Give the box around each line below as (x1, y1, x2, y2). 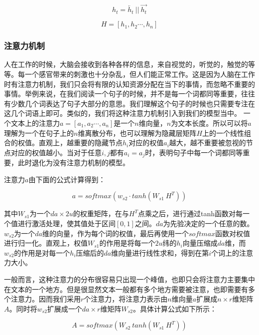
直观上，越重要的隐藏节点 (38, 137, 123, 148)
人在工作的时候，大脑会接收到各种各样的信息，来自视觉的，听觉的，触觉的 (4, 59, 248, 69)
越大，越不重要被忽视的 (169, 137, 246, 148)
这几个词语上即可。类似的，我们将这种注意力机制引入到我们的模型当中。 (4, 108, 241, 118)
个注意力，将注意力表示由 (84, 294, 168, 304)
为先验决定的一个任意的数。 (163, 218, 254, 229)
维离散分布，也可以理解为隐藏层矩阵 (78, 127, 197, 138)
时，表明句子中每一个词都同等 (145, 147, 243, 157)
